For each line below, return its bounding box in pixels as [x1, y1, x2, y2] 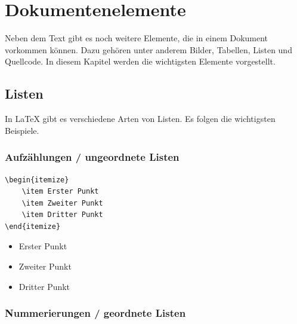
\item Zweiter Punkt [21, 198, 103, 207]
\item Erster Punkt [21, 187, 99, 196]
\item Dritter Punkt [21, 210, 103, 219]
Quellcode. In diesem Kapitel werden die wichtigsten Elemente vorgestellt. [5, 55, 276, 68]
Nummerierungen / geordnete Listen [5, 305, 186, 320]
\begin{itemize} [5, 175, 69, 184]
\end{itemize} [5, 222, 61, 231]
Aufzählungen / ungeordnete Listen [5, 149, 180, 164]
